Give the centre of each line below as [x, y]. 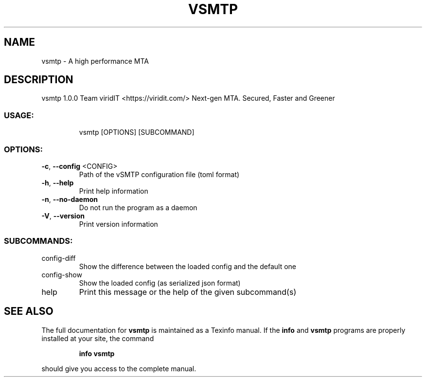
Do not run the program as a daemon [138, 207]
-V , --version [63, 216]
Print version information [118, 224]
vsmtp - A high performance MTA [95, 61]
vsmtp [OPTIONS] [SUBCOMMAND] [137, 132]
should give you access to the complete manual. [119, 368]
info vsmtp [97, 353]
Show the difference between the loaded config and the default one [188, 266]
